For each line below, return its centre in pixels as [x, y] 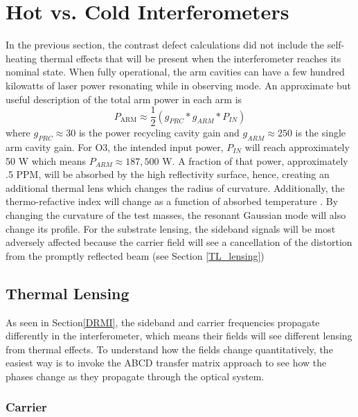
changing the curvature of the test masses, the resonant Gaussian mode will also [176, 214]
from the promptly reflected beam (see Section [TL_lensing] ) [135, 255]
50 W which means [46, 160]
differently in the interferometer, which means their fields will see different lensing [179, 336]
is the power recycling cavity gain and [159, 133]
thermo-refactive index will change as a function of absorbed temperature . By [172, 201]
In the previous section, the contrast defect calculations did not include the [165, 45]
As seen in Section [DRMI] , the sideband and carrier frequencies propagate [163, 322]
